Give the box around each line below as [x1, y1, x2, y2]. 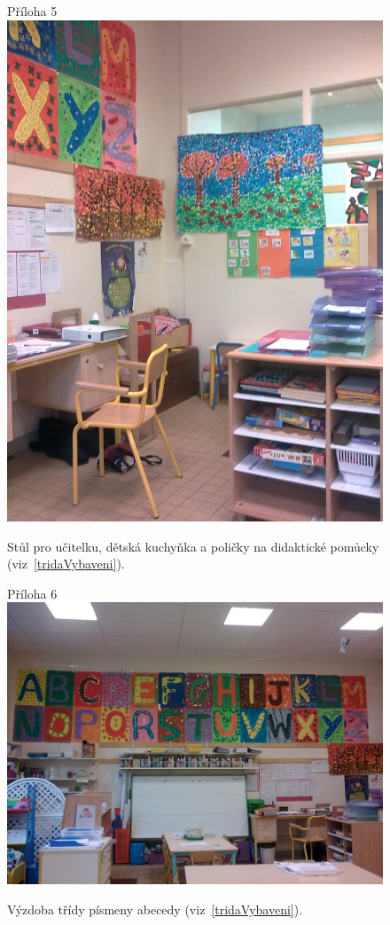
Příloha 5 [7, 2, 58, 20]
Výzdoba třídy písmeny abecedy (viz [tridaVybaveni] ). [7, 899, 303, 918]
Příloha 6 [7, 584, 58, 602]
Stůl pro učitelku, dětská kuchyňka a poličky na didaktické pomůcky [7, 537, 379, 555]
